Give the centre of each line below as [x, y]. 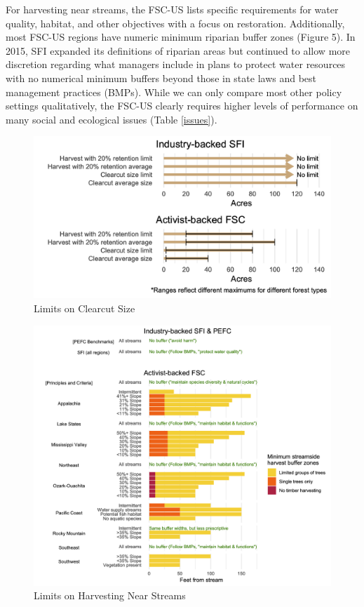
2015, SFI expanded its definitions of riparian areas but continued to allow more [178, 50]
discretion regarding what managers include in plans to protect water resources [176, 64]
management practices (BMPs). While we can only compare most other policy [174, 92]
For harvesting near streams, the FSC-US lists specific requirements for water [172, 9]
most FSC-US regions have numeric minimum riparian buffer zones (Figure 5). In [181, 37]
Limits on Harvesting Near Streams [110, 595]
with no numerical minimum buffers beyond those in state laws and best [161, 78]
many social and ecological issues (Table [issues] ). [112, 119]
